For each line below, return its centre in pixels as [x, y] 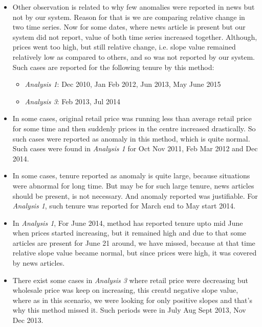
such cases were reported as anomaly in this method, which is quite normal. [131, 138]
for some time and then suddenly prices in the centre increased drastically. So [134, 128]
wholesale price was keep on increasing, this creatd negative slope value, [125, 290]
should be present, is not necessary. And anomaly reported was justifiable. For [135, 195]
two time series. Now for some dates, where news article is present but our [129, 27]
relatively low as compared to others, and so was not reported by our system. [134, 56]
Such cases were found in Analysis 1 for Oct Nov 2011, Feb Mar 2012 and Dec [135, 148]
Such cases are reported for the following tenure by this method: [113, 67]
